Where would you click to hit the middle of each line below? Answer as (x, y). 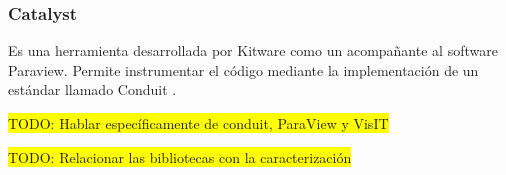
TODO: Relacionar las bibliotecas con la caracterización (180, 156)
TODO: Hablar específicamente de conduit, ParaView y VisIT (198, 123)
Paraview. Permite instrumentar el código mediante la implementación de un (243, 69)
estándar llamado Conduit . (92, 89)
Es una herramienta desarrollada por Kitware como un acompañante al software (253, 50)
